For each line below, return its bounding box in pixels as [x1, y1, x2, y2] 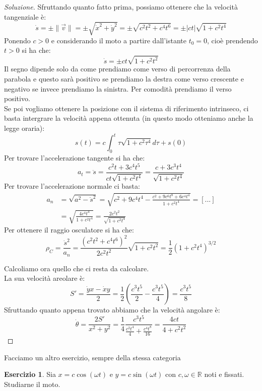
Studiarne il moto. [4, 378, 60, 389]
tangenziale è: [4, 11, 46, 22]
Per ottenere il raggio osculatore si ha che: [4, 224, 134, 235]
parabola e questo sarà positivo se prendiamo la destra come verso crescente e [4, 73, 244, 84]
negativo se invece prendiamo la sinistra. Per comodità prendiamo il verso [4, 83, 232, 94]
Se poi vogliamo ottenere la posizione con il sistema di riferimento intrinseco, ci [4, 103, 249, 113]
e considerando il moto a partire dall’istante [51, 35, 186, 45]
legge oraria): [4, 123, 45, 133]
